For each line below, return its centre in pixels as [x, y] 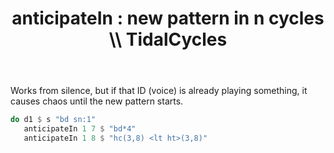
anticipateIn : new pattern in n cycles [168, 18]
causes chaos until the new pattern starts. [97, 101]
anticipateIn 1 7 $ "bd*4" [80, 129]
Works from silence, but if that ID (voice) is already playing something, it [159, 91]
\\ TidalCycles [168, 39]
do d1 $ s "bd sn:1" [53, 120]
